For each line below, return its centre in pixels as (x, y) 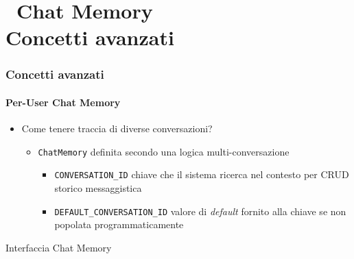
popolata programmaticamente (119, 224)
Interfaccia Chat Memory (59, 247)
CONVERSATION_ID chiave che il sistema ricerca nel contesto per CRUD (202, 174)
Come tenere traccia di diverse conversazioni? (117, 128)
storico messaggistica (98, 188)
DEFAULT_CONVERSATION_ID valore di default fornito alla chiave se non (200, 211)
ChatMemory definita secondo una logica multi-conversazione (164, 151)
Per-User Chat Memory (63, 102)
